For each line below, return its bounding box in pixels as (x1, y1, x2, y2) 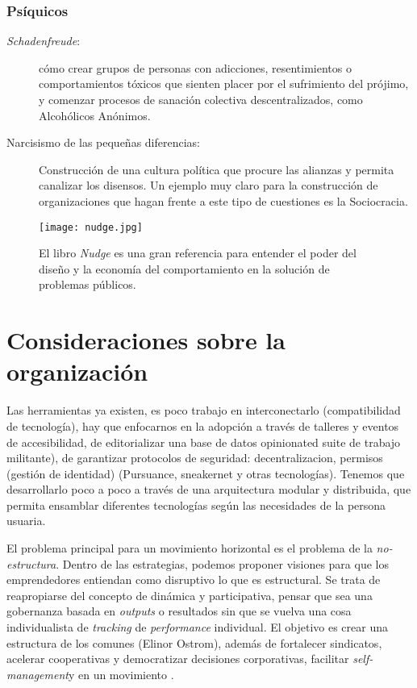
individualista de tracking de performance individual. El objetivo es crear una (6, 619, 388, 636)
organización (6, 355, 148, 388)
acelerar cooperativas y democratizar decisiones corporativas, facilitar (6, 650, 349, 667)
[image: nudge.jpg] (39, 221, 143, 233)
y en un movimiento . (68, 665, 174, 682)
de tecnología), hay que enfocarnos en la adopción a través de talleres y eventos (6, 417, 399, 434)
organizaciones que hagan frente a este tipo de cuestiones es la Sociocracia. (39, 192, 408, 209)
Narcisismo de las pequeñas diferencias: (6, 134, 201, 151)
